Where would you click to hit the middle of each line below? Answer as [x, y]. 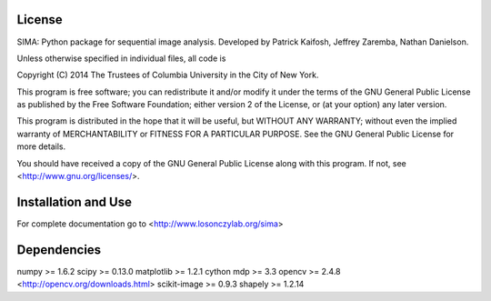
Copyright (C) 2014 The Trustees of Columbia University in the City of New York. [168, 75]
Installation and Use [74, 201]
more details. [41, 146]
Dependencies [59, 250]
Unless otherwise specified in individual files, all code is [121, 58]
